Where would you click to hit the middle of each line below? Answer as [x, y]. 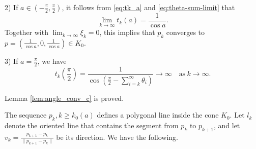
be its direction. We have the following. [117, 137]
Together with [26, 32]
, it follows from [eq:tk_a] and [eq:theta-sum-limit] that [148, 7]
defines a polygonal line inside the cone [158, 115]
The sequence [26, 115]
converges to [186, 32]
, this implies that [127, 32]
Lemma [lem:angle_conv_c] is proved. [64, 98]
